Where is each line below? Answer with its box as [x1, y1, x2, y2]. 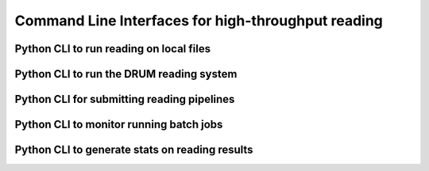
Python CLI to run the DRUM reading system [14, 67, 238, 81]
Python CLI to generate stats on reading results [14, 143, 253, 157]
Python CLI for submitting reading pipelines [14, 93, 235, 106]
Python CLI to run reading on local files [14, 42, 211, 55]
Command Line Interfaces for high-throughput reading [14, 12, 383, 29]
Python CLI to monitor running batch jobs [14, 118, 223, 131]
